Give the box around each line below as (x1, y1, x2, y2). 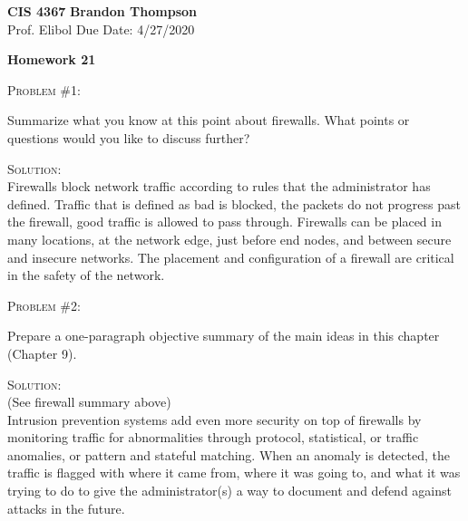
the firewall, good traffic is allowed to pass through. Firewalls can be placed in (7, 212, 442, 231)
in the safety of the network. (7, 265, 165, 285)
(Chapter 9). (7, 343, 77, 362)
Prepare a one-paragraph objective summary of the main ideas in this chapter (7, 326, 440, 345)
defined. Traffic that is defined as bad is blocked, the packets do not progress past (7, 194, 461, 213)
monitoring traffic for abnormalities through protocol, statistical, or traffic (7, 428, 419, 447)
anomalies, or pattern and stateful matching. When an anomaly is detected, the (7, 445, 450, 464)
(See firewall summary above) (7, 392, 171, 411)
